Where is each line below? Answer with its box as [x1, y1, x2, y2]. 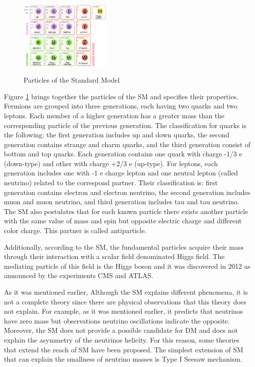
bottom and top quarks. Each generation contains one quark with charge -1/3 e [4, 149, 242, 159]
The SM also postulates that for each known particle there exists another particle [4, 206, 248, 216]
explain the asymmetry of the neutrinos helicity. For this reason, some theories [4, 334, 240, 345]
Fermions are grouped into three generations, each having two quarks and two [4, 101, 238, 111]
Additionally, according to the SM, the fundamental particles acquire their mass [4, 241, 244, 252]
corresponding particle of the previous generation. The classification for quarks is [4, 120, 247, 130]
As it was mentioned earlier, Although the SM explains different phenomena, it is [4, 287, 248, 297]
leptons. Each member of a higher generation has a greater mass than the [4, 110, 225, 120]
